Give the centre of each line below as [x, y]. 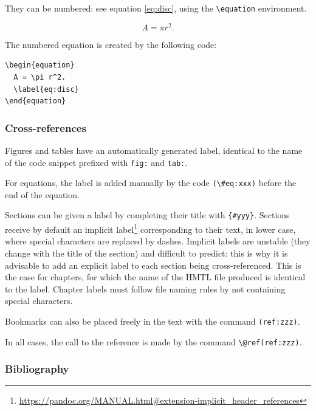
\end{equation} [36, 101]
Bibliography [37, 369]
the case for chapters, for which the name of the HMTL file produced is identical [155, 277]
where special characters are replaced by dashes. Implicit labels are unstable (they [158, 241]
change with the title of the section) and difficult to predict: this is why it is [146, 253]
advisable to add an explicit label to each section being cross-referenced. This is [153, 265]
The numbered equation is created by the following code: [111, 44]
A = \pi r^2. [40, 77]
